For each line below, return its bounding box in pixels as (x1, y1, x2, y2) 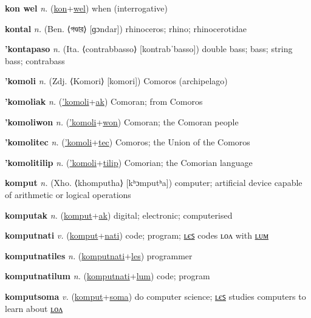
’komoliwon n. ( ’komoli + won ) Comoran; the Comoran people (5, 115, 239, 128)
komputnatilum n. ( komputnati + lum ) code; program (5, 270, 210, 282)
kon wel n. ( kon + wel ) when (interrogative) (5, 2, 168, 14)
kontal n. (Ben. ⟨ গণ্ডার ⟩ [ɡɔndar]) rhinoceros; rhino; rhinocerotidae (5, 22, 247, 35)
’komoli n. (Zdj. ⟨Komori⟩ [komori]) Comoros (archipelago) (5, 75, 228, 87)
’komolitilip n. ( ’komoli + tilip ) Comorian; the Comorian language (5, 156, 253, 168)
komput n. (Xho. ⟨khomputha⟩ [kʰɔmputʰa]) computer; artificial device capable (5, 176, 302, 189)
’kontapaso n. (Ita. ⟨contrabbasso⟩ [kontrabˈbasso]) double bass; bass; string (5, 42, 293, 55)
